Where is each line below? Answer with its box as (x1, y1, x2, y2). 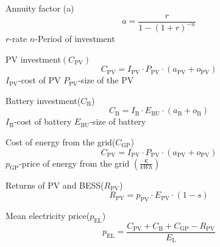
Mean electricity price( (5, 209, 90, 221)
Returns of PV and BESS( (5, 178, 104, 191)
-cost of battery (13, 115, 72, 128)
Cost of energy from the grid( (5, 135, 116, 148)
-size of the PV (77, 74, 134, 86)
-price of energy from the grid (19, 156, 130, 169)
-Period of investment (35, 32, 115, 44)
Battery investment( (5, 94, 81, 106)
